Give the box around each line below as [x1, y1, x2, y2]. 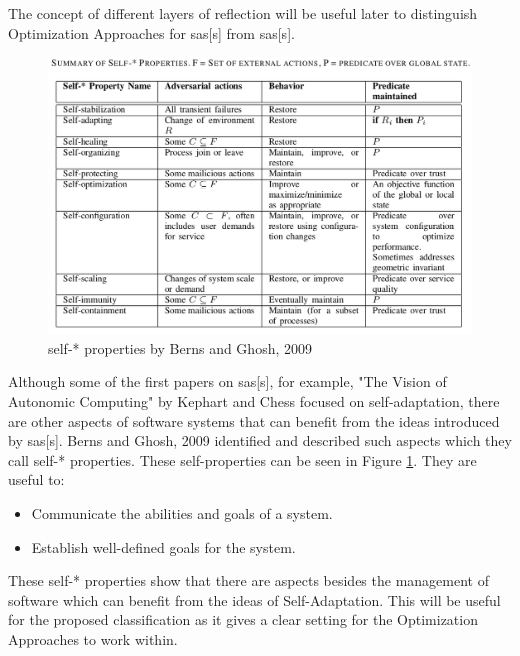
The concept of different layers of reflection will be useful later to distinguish [8, 3, 478, 23]
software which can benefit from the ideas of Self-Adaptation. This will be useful [8, 589, 501, 610]
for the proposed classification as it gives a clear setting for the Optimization [8, 609, 478, 630]
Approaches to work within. [8, 628, 178, 649]
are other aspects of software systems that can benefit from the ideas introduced [8, 410, 500, 431]
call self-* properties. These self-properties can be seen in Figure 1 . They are [8, 449, 477, 470]
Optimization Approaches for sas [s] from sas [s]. [8, 22, 295, 43]
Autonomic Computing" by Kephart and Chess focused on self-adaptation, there [8, 390, 500, 411]
